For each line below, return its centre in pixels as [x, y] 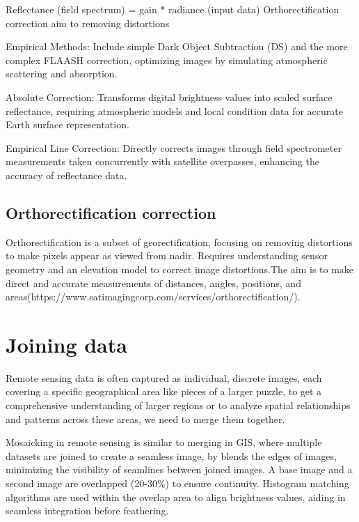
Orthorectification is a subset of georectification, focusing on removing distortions [179, 241]
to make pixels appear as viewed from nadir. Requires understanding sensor [167, 255]
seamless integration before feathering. [87, 511]
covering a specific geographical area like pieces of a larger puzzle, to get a [164, 391]
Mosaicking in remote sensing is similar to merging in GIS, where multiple [164, 442]
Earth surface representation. [67, 124]
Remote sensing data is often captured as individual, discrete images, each [164, 377]
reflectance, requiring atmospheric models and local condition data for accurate [174, 110]
